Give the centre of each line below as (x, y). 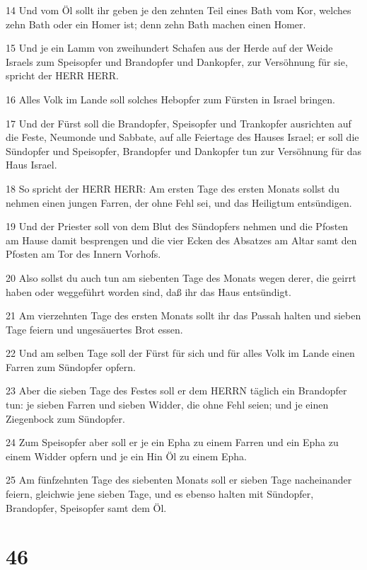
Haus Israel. (31, 165)
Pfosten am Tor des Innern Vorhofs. (83, 254)
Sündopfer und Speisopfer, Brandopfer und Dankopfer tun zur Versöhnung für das (184, 150)
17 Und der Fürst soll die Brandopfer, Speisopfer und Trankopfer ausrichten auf (179, 123)
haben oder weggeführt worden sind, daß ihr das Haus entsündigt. (148, 291)
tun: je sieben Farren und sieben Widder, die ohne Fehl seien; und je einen (167, 405)
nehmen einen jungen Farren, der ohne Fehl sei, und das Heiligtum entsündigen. (179, 202)
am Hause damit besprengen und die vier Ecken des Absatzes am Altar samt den (181, 240)
